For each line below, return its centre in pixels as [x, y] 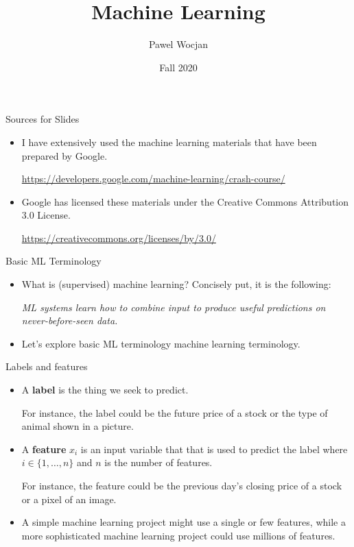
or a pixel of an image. [69, 499]
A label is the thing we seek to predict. [105, 390]
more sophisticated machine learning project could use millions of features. [178, 535]
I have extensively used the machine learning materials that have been [169, 142]
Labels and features [47, 366]
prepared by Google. [64, 155]
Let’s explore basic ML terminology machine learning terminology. [161, 343]
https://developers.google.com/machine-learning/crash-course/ [153, 179]
